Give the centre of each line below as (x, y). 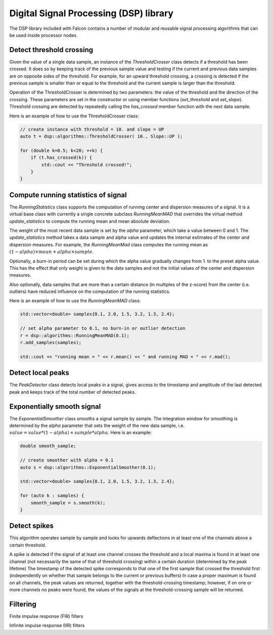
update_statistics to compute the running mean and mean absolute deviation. (90, 221)
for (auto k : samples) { (52, 496)
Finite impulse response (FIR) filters (46, 616)
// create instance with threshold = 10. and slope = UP (92, 129)
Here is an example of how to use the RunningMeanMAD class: (75, 301)
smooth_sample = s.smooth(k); (68, 503)
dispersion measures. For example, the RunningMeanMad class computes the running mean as (109, 244)
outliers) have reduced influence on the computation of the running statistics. (90, 291)
